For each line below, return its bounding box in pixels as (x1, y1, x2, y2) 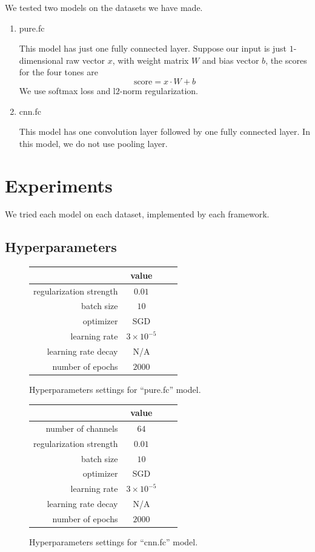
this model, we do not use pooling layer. (19, 137, 168, 149)
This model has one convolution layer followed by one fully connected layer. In (19, 125, 310, 138)
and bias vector (202, 53, 259, 66)
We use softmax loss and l (19, 84, 116, 97)
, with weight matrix (112, 53, 189, 66)
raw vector (65, 53, 105, 66)
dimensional (19, 53, 64, 66)
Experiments (5, 172, 113, 197)
